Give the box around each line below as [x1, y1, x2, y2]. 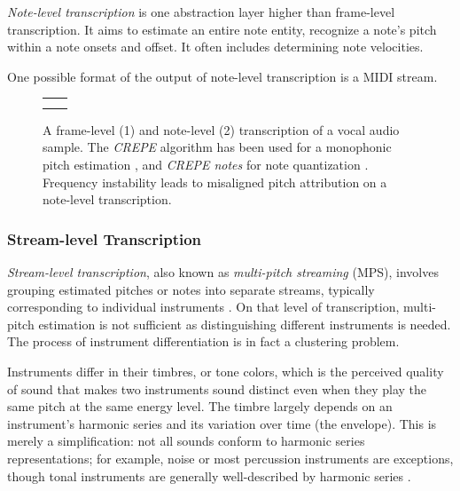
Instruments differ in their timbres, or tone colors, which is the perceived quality [7, 362, 444, 381]
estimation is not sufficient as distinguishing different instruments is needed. [38, 314, 451, 333]
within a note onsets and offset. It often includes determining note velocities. [7, 37, 424, 56]
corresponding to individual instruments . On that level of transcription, [7, 297, 400, 316]
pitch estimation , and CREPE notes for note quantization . [43, 155, 369, 174]
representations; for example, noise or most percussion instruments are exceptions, [7, 449, 454, 467]
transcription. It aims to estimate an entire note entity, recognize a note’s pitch [7, 20, 437, 38]
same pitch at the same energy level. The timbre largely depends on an [7, 397, 393, 416]
